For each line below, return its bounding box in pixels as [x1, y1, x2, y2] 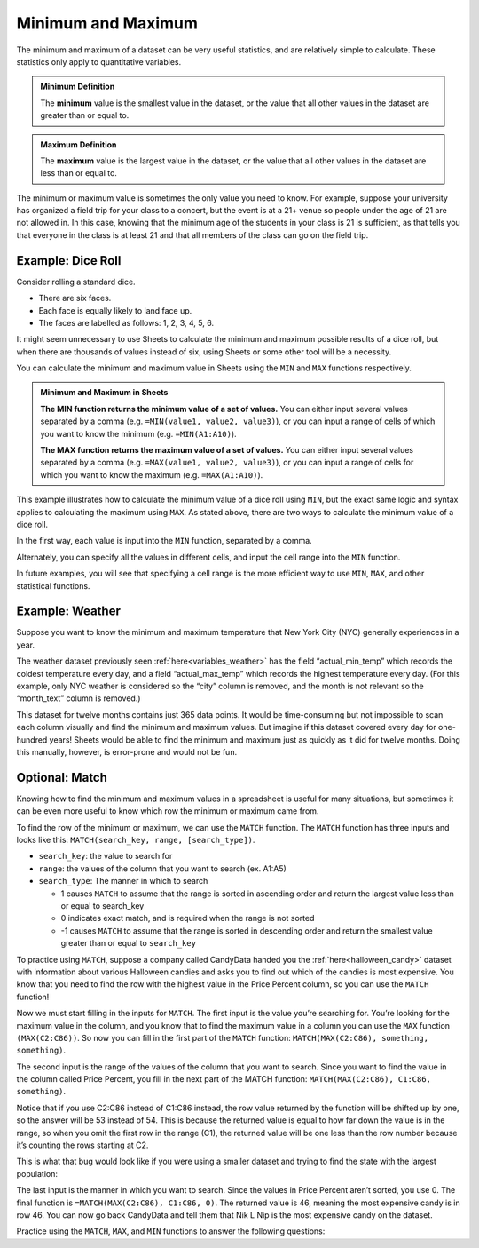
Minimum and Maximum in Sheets [40, 387, 169, 398]
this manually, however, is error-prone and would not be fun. [16, 746, 238, 757]
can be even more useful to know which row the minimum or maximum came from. [16, 806, 319, 816]
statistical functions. [16, 580, 90, 591]
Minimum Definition [40, 81, 115, 92]
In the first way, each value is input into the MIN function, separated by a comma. [16, 536, 312, 546]
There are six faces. [38, 293, 112, 304]
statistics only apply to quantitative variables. [16, 56, 182, 67]
